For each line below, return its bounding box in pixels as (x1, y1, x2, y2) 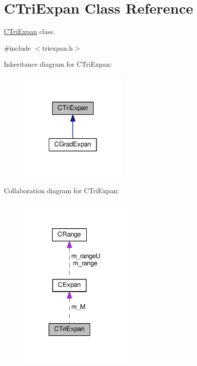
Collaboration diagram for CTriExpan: (4, 185, 119, 196)
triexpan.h (42, 42, 73, 53)
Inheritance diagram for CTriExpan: (4, 59, 112, 69)
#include (4, 42, 31, 53)
